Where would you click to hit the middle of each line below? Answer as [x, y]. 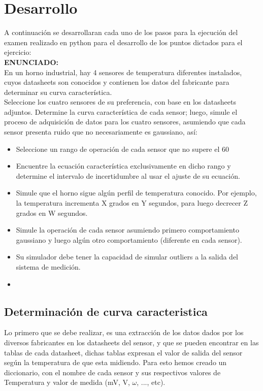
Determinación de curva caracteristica [106, 311]
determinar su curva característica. [58, 92]
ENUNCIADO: [31, 62]
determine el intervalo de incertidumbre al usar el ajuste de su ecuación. [128, 175]
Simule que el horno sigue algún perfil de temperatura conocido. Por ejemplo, [136, 193]
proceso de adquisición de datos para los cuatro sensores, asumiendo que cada [125, 122]
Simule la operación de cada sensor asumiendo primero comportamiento [127, 230]
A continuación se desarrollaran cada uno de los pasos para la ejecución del [121, 32]
